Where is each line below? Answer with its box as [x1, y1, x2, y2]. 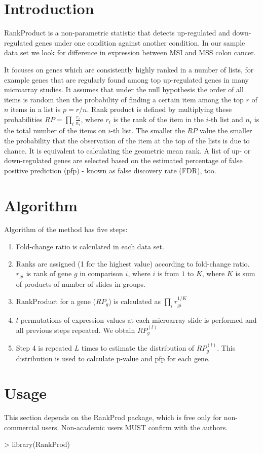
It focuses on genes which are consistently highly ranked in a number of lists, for [4, 64, 254, 74]
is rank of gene [26, 268, 72, 279]
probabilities [4, 114, 43, 124]
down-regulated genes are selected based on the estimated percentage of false [4, 155, 243, 166]
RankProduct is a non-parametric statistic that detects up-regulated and [4, 27, 230, 38]
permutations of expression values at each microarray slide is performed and [20, 314, 257, 325]
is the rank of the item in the [113, 114, 204, 124]
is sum [235, 268, 255, 279]
